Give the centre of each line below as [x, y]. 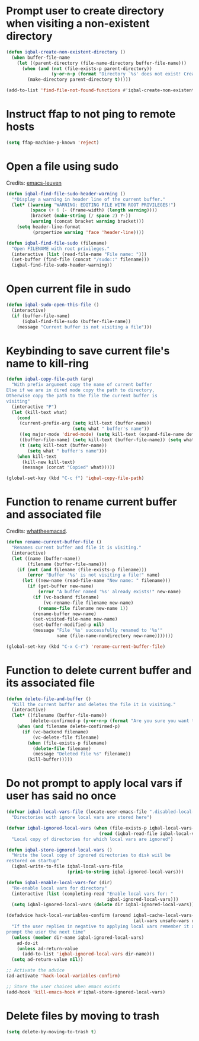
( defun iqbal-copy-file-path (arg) [50, 379]
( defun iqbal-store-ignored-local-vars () [59, 850]
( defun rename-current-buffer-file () [54, 542]
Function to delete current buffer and [99, 670]
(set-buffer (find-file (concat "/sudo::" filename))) [81, 260]
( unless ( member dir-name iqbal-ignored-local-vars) [78, 937]
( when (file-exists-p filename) [68, 743]
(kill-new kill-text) [49, 462]
